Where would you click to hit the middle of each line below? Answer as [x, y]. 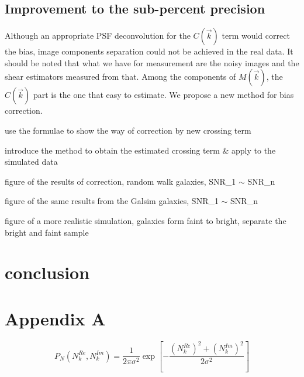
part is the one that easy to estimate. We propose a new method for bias [163, 95]
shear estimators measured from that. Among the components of [120, 77]
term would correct [256, 35]
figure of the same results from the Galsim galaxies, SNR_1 [112, 201]
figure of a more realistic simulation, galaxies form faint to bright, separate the [146, 220]
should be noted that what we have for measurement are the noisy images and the [152, 62]
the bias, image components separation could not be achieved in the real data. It [149, 51]
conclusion [47, 272]
